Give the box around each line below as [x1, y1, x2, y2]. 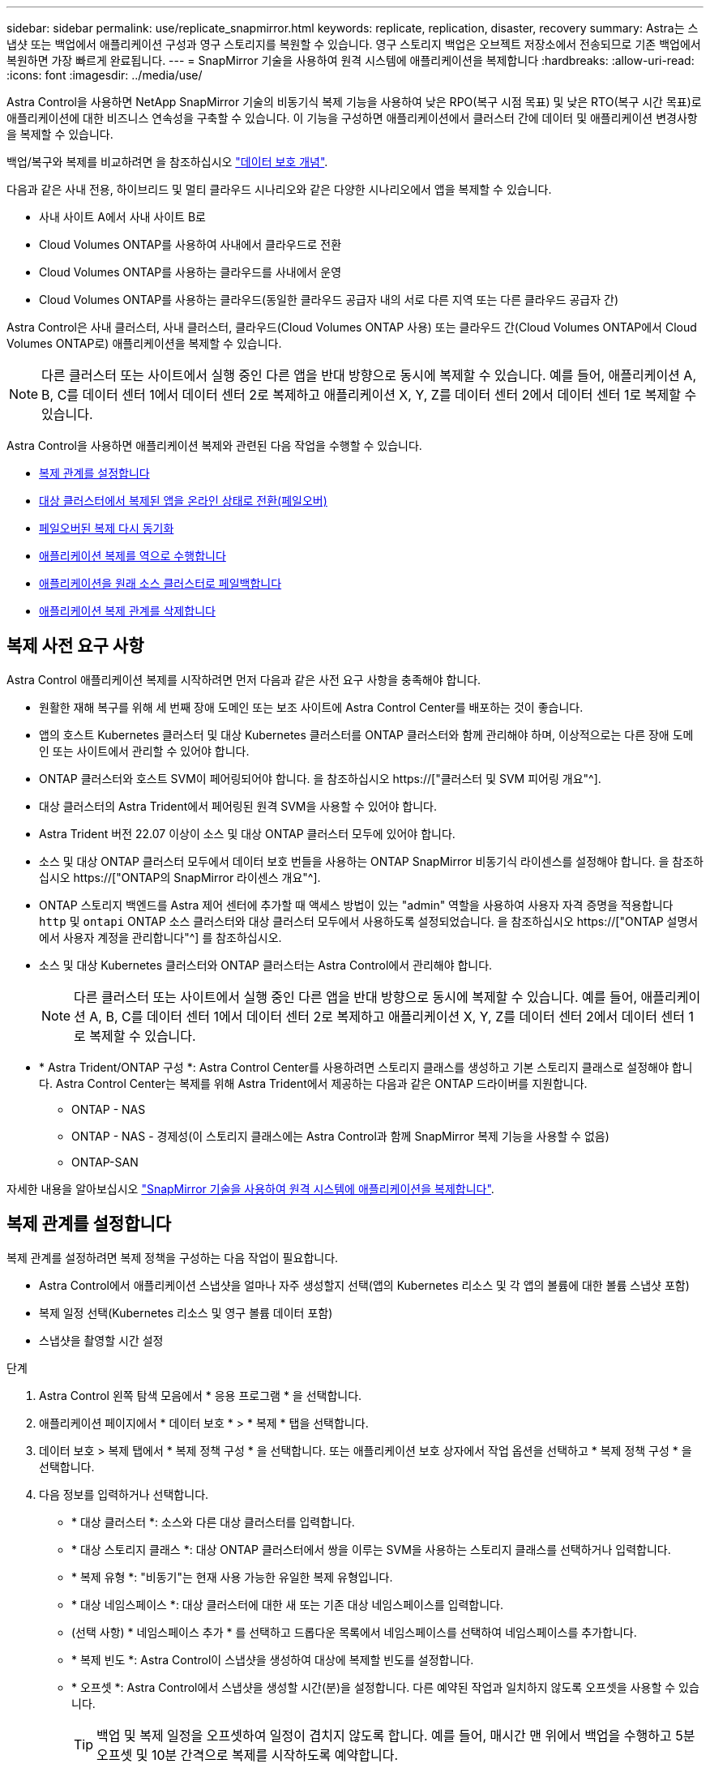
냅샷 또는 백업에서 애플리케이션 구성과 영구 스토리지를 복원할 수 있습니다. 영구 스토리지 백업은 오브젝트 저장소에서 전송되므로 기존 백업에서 [6, 37, 701, 51]
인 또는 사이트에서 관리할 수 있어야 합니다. [39, 743, 250, 758]
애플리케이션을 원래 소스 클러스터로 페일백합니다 [39, 576, 282, 590]
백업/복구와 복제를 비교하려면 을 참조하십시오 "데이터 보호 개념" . [6, 155, 328, 169]
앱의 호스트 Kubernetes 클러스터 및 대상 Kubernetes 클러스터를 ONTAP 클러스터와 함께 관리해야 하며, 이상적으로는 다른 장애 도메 [39, 727, 694, 742]
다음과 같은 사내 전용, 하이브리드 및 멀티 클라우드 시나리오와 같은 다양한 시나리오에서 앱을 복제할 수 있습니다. [6, 182, 552, 196]
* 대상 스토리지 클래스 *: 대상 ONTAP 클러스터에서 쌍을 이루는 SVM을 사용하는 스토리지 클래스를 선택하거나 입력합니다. [71, 1542, 671, 1556]
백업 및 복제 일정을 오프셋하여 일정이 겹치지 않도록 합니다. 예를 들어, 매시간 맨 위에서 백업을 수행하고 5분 [96, 1727, 695, 1744]
